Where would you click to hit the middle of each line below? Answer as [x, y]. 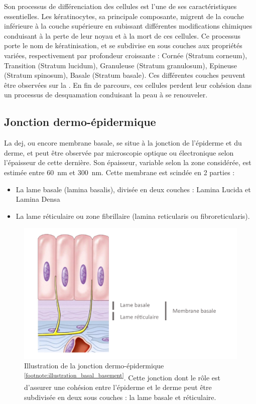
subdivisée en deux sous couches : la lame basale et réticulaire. [120, 397]
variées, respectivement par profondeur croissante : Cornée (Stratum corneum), [126, 55]
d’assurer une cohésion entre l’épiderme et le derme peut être [118, 387]
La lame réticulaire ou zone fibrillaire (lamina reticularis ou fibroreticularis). [133, 216]
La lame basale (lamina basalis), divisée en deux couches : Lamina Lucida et [133, 189]
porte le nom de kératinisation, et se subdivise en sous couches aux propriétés [123, 45]
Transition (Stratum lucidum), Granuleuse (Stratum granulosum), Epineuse [121, 65]
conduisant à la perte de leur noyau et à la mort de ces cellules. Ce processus [122, 35]
